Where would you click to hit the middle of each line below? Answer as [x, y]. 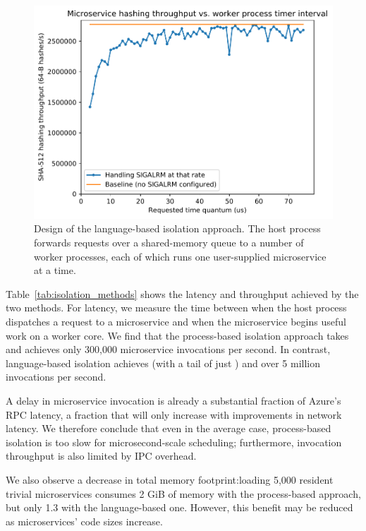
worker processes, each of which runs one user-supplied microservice [180, 256]
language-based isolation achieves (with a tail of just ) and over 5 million [163, 363]
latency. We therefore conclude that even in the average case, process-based [169, 428]
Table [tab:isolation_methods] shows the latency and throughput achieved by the [182, 293]
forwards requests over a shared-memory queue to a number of [169, 243]
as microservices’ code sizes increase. [84, 521]
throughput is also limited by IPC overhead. [101, 456]
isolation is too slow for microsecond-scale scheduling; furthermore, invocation [174, 442]
